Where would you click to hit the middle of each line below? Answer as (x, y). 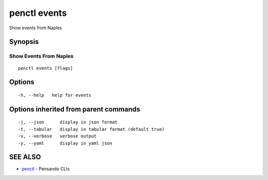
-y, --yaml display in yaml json (65, 143)
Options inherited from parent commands (75, 109)
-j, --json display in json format (68, 122)
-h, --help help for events (55, 95)
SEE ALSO (25, 157)
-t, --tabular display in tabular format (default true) (91, 129)
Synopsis (24, 42)
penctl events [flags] (46, 68)
